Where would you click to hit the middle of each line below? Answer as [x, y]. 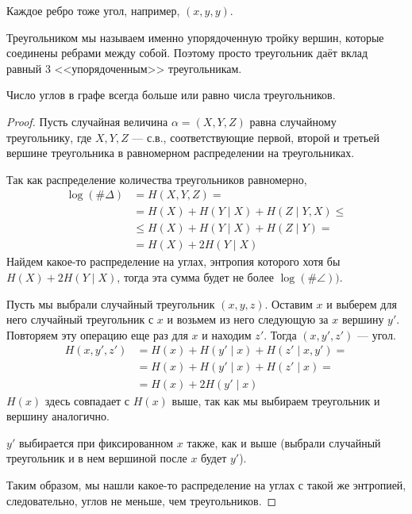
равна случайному [293, 121]
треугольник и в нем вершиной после [97, 458]
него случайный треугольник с [80, 319]
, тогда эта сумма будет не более [195, 277]
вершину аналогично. [58, 416]
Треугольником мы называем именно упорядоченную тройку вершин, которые [195, 37]
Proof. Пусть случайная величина [87, 121]
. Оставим [289, 303]
